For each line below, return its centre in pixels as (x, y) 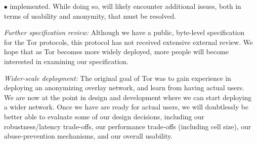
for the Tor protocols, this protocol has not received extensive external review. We (128, 42)
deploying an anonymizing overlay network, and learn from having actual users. (124, 88)
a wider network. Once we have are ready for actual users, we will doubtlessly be (126, 107)
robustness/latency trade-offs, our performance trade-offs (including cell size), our (128, 126)
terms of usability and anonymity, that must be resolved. (90, 16)
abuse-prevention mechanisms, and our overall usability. (88, 136)
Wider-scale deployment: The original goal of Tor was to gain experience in (118, 78)
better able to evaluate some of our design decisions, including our (104, 116)
